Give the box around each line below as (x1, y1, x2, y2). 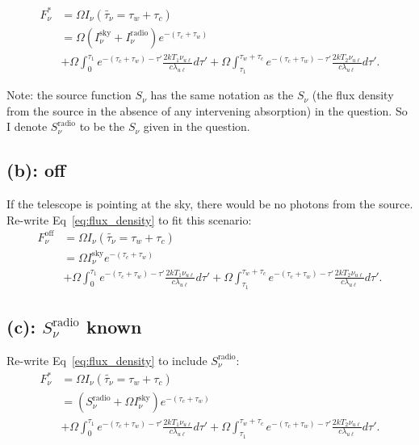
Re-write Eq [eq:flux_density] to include (6, 351, 207, 368)
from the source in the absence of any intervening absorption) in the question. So (6, 102, 408, 119)
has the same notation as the (150, 86, 294, 103)
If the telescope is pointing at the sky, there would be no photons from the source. (6, 195, 413, 212)
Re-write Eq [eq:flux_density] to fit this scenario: (6, 211, 252, 228)
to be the (79, 118, 125, 135)
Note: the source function (6, 86, 132, 103)
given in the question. (143, 118, 250, 135)
